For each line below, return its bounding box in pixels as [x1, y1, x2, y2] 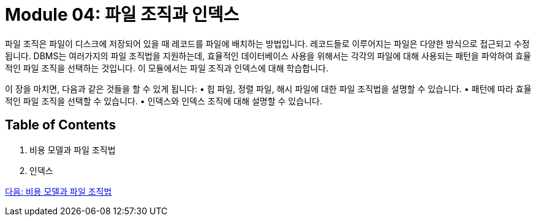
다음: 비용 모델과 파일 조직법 [5, 186, 112, 197]
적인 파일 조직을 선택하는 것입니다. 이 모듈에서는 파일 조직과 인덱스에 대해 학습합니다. [5, 62, 328, 73]
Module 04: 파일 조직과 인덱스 [5, 4, 240, 25]
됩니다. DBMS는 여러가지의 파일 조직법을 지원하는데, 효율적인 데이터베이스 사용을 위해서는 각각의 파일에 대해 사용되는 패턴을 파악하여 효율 [5, 50, 531, 61]
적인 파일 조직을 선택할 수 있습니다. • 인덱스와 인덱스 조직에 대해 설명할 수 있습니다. [5, 95, 322, 106]
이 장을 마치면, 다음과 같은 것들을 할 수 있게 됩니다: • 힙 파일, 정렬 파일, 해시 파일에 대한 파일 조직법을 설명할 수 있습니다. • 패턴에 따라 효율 [5, 83, 532, 94]
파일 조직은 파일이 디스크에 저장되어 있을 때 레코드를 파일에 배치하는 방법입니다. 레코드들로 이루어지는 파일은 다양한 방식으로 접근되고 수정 [5, 38, 530, 49]
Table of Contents [5, 117, 116, 133]
